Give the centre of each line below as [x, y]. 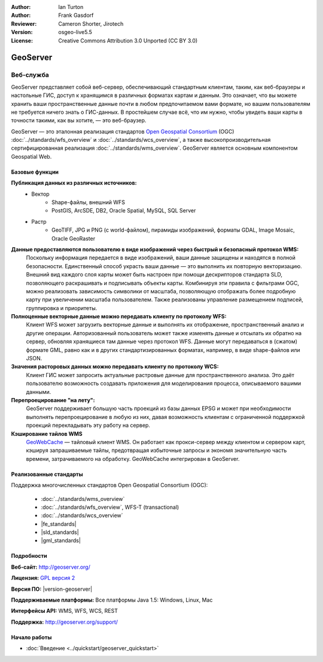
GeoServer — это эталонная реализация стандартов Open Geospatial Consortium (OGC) [123, 131]
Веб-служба [30, 75]
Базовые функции [35, 172]
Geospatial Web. [31, 156]
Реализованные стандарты [47, 474]
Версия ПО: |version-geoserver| [52, 589]
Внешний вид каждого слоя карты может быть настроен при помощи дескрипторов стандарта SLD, [154, 275]
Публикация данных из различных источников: [74, 183]
